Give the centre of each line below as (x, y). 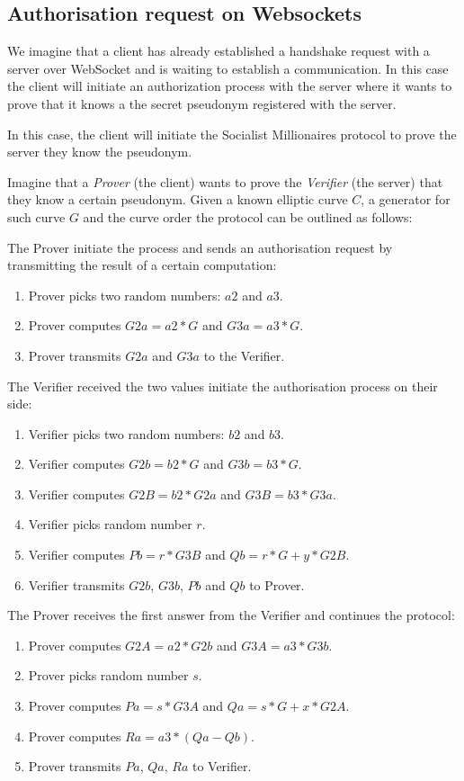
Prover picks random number (108, 675)
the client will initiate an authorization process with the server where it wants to (230, 86)
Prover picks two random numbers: (125, 295)
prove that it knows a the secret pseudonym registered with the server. (202, 103)
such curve (36, 216)
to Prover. (277, 584)
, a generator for (406, 199)
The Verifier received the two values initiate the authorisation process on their (223, 386)
